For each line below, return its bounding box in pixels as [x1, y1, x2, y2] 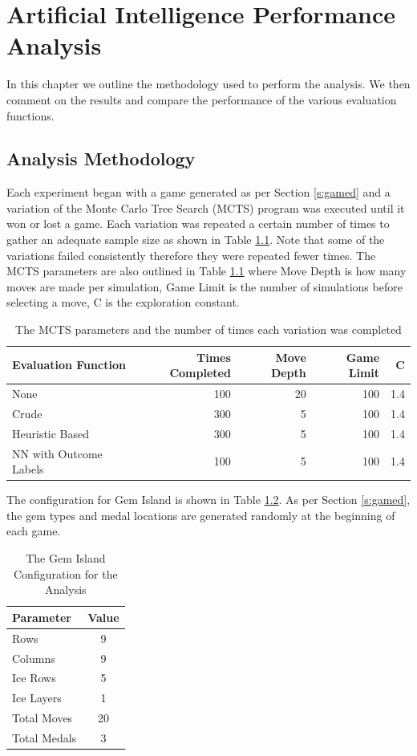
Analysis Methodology [6, 146, 196, 171]
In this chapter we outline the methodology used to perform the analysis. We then [6, 75, 411, 92]
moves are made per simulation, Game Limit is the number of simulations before [6, 278, 403, 295]
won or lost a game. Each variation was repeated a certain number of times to [6, 215, 390, 232]
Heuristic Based [12, 425, 90, 441]
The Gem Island [26, 550, 106, 567]
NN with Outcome [12, 445, 103, 461]
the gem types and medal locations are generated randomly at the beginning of [6, 506, 395, 523]
